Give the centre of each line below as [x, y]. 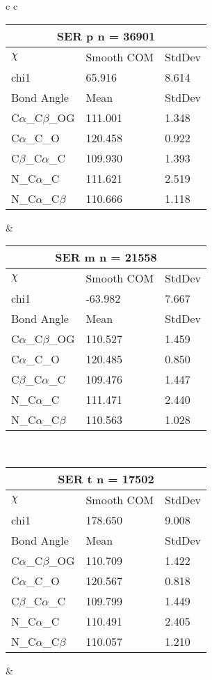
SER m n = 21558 [106, 257]
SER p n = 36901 [106, 36]
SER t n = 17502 [106, 478]
